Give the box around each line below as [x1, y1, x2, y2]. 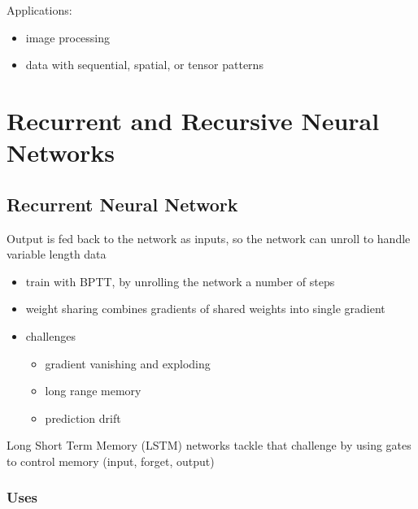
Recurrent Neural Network [7, 191, 238, 216]
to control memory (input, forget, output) [7, 452, 215, 469]
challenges [25, 327, 76, 344]
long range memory [45, 382, 142, 399]
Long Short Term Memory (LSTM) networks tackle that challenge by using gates [7, 437, 411, 454]
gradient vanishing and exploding [45, 355, 211, 372]
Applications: [7, 2, 72, 18]
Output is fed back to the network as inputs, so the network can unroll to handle [7, 229, 411, 246]
